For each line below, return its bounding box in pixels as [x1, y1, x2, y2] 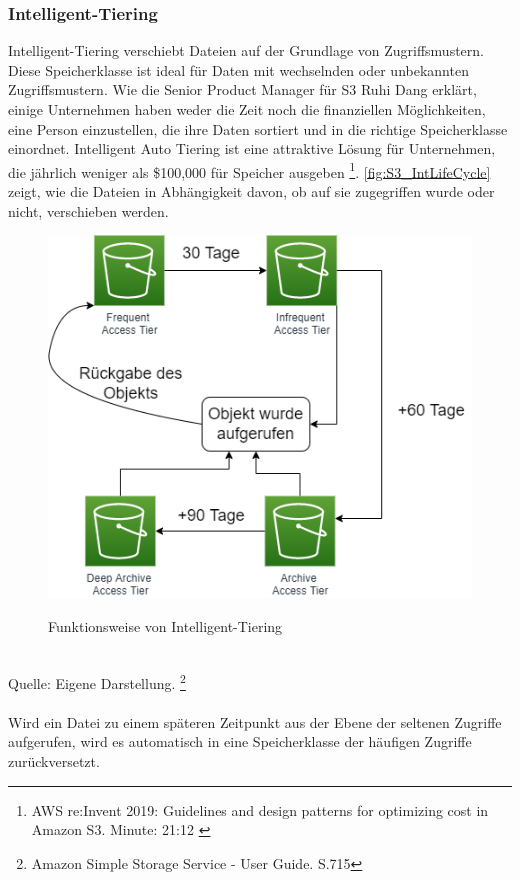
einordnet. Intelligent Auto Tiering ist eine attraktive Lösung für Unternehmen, [8, 138, 496, 159]
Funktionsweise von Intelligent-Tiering [48, 615, 283, 636]
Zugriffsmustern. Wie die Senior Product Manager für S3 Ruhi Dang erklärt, [8, 79, 477, 100]
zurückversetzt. [8, 750, 100, 771]
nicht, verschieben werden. [8, 200, 169, 221]
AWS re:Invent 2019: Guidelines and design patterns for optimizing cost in [31, 799, 489, 820]
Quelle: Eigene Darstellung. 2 [8, 669, 186, 693]
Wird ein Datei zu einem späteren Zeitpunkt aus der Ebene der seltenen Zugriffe [8, 711, 502, 732]
